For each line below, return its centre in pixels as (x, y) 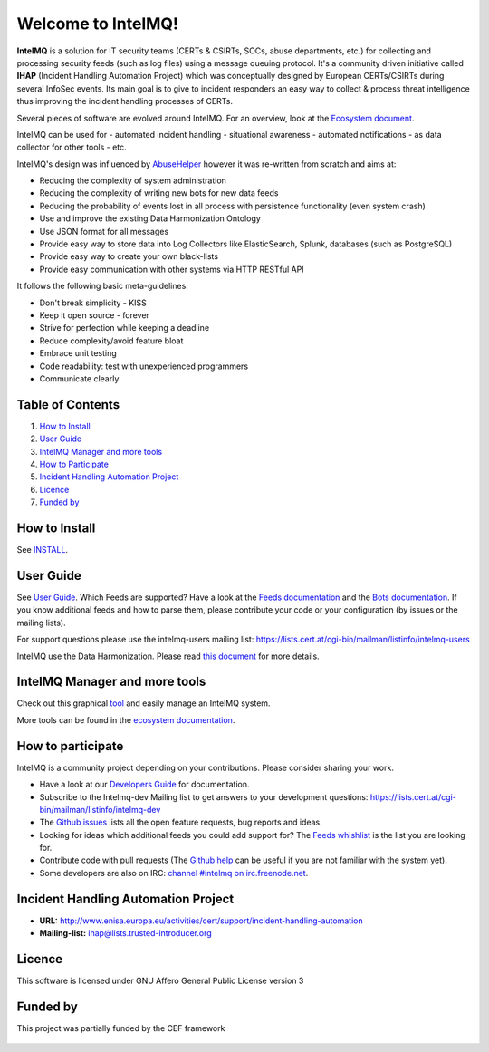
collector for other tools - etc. (72, 147)
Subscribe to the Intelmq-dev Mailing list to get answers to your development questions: (204, 796)
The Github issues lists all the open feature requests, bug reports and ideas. (181, 822)
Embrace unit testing (78, 353)
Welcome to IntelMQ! (98, 24)
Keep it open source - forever (94, 315)
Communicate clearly (79, 378)
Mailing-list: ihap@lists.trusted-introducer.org (125, 933)
